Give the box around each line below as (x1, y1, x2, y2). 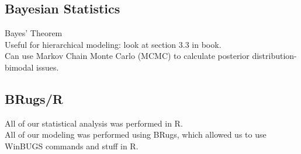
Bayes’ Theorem (5, 27, 63, 39)
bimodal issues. (5, 61, 59, 73)
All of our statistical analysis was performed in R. (5, 117, 183, 129)
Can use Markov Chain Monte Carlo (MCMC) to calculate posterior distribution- (5, 50, 297, 62)
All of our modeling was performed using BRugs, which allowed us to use (5, 128, 267, 141)
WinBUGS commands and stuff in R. (5, 139, 139, 152)
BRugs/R (5, 89, 63, 107)
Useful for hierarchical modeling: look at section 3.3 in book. (5, 38, 222, 50)
